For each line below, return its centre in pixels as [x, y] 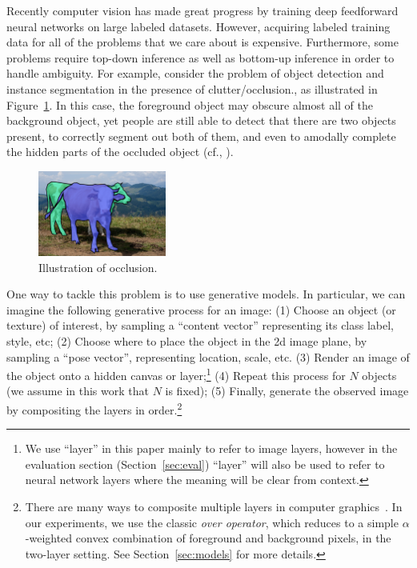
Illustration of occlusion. [98, 267]
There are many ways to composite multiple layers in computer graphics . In [214, 507]
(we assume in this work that [78, 391]
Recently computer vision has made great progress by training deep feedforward [202, 10]
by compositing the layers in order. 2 [94, 408]
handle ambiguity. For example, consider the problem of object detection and [195, 73]
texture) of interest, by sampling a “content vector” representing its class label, [200, 325]
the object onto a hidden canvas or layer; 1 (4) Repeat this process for [176, 374]
